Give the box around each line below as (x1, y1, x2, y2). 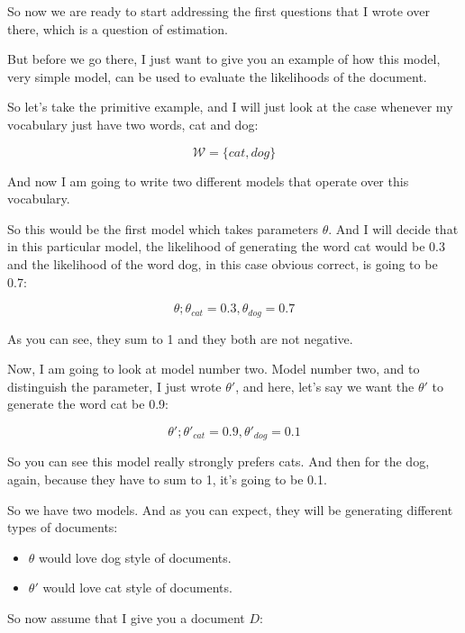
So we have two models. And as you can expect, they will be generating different (7, 500, 453, 519)
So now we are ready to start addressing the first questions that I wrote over (7, 2, 430, 20)
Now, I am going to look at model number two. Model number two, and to (7, 359, 420, 378)
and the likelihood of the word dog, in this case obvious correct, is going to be (7, 254, 438, 273)
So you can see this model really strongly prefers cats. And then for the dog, (7, 452, 430, 471)
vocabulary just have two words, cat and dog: (7, 114, 259, 133)
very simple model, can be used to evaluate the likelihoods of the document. (7, 67, 427, 86)
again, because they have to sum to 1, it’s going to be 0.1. (7, 470, 327, 488)
